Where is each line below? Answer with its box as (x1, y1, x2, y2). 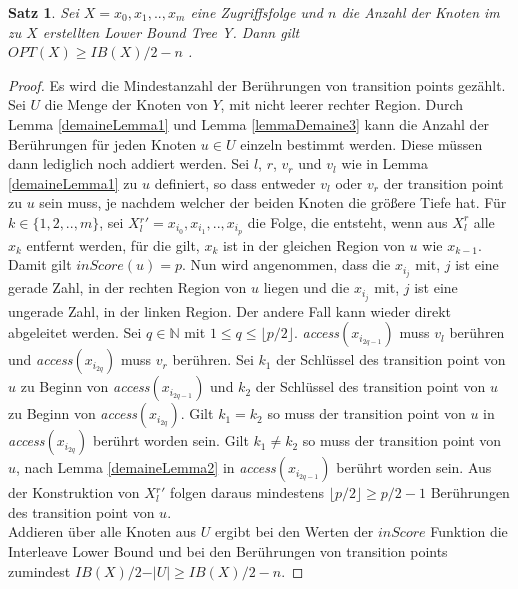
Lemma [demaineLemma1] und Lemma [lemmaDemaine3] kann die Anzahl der (8, 113, 490, 134)
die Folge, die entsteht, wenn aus (247, 211, 448, 232)
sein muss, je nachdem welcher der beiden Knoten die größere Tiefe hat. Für (39, 192, 507, 213)
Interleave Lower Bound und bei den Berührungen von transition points (8, 540, 448, 561)
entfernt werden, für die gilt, (26, 234, 200, 255)
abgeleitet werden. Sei (8, 322, 142, 343)
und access (8, 349, 73, 370)
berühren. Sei (172, 349, 254, 370)
